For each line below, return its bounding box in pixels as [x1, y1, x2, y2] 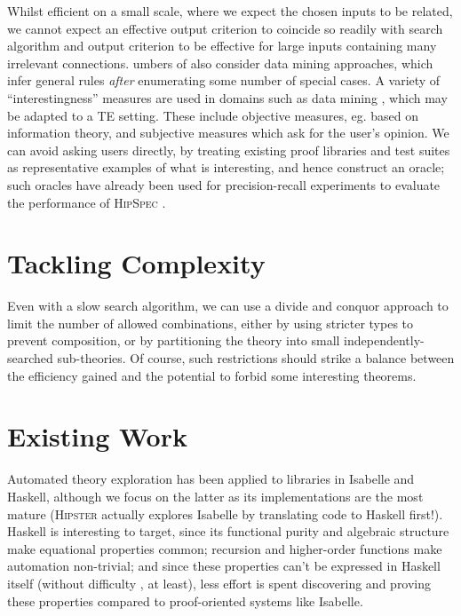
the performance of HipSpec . [7, 193, 166, 211]
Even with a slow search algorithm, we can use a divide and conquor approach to [7, 296, 449, 315]
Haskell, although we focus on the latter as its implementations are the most [7, 486, 424, 505]
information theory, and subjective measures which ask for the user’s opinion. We [7, 123, 449, 142]
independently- [344, 331, 425, 350]
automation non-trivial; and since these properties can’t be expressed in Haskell [7, 557, 441, 575]
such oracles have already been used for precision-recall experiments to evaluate [7, 175, 441, 193]
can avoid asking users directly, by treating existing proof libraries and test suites [7, 140, 450, 159]
